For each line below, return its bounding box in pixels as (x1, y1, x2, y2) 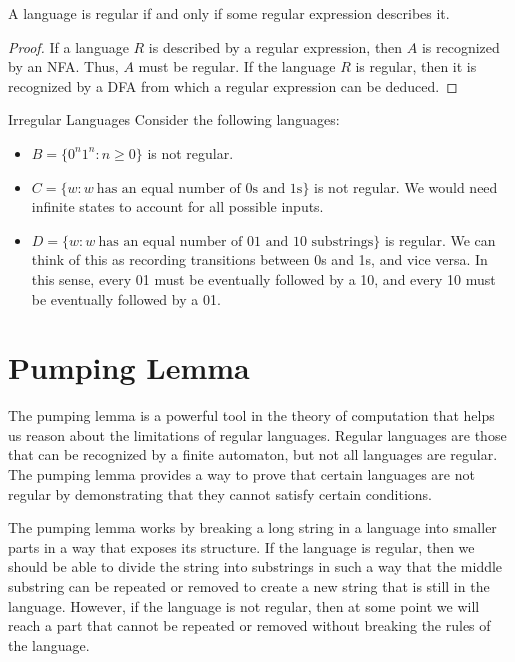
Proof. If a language (8, 36, 129, 57)
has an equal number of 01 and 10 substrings (98, 234, 374, 249)
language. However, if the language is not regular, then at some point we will (8, 595, 480, 616)
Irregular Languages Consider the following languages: (8, 109, 340, 130)
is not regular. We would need (314, 176, 498, 197)
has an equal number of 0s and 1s (96, 181, 303, 196)
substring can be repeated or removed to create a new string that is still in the (8, 576, 490, 596)
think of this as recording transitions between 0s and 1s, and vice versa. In (31, 249, 488, 270)
